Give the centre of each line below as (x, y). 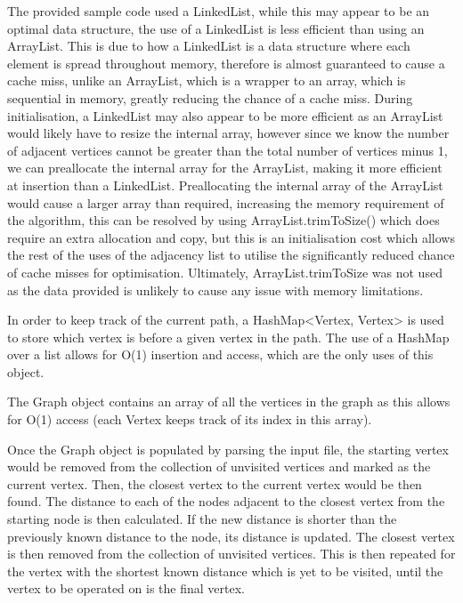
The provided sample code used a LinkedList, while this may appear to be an (219, 11)
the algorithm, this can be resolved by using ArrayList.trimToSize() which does (223, 220)
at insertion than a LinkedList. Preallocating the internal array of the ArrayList (225, 185)
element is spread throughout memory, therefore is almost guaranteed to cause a (226, 63)
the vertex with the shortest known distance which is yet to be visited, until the (225, 571)
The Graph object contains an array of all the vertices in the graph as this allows (229, 402)
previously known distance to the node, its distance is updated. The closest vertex (231, 536)
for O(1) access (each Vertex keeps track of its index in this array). (190, 419)
